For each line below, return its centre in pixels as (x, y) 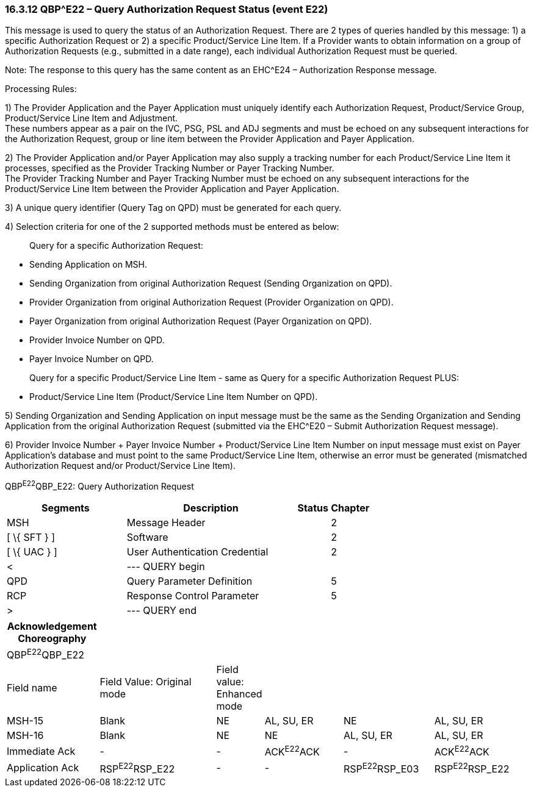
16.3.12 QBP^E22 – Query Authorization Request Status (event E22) (167, 9)
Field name (32, 688)
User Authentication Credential (197, 552)
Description (211, 508)
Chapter (350, 508)
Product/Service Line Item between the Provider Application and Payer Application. (172, 189)
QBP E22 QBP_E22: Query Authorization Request (99, 486)
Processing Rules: (41, 89)
